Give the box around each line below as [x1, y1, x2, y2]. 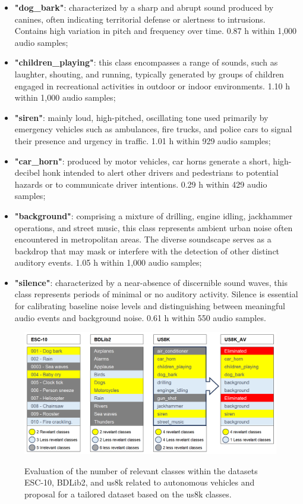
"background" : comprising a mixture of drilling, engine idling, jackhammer [14, 209, 293, 222]
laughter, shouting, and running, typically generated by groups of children [14, 67, 284, 80]
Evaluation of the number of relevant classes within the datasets [24, 464, 258, 477]
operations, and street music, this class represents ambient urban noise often [14, 221, 293, 234]
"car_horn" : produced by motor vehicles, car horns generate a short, [14, 154, 270, 167]
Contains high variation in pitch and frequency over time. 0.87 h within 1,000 [14, 24, 297, 37]
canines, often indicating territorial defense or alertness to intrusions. [14, 13, 266, 25]
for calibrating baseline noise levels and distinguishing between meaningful [14, 300, 285, 312]
